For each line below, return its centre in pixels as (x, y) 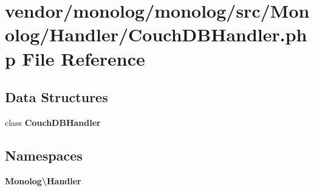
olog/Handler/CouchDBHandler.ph (156, 34)
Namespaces (44, 155)
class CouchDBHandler (53, 122)
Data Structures (56, 97)
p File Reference (75, 58)
